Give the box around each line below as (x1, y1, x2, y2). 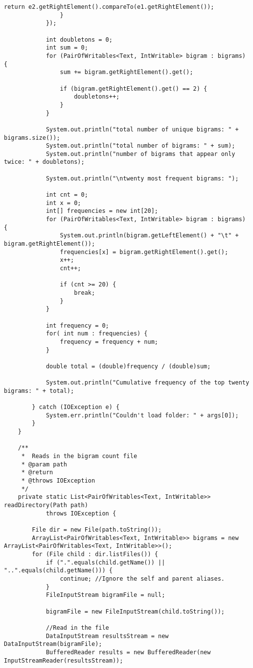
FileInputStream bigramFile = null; (46, 591, 165, 599)
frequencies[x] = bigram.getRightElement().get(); (60, 248, 229, 256)
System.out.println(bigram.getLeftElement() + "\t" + (60, 232, 239, 239)
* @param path (21, 461, 67, 468)
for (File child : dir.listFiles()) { (32, 550, 158, 558)
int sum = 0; (46, 44, 88, 51)
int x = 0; (46, 199, 81, 206)
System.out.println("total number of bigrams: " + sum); (46, 142, 235, 150)
